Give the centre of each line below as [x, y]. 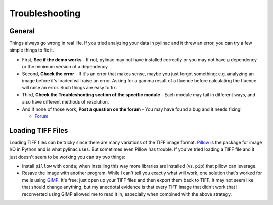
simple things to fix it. [32, 50]
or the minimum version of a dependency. [65, 67]
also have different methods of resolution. [65, 102]
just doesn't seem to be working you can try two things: [67, 157]
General [22, 31]
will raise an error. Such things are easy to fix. [70, 88]
